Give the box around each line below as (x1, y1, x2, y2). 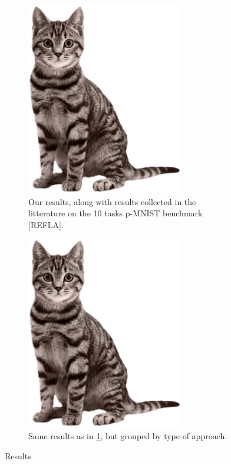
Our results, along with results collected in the (28, 195, 196, 207)
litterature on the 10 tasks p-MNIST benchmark (28, 207, 203, 219)
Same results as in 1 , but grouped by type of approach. (28, 429, 227, 442)
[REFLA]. (28, 218, 64, 231)
